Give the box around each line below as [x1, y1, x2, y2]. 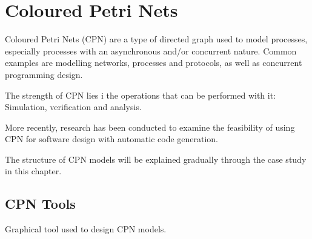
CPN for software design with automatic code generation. [5, 133, 219, 145]
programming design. [5, 68, 83, 80]
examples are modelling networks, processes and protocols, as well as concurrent [5, 56, 302, 69]
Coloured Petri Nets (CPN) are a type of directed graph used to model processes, [5, 33, 308, 45]
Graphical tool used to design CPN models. [5, 223, 167, 235]
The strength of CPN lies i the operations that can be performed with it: [5, 88, 276, 101]
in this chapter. [5, 165, 62, 177]
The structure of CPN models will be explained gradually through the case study [5, 152, 307, 165]
